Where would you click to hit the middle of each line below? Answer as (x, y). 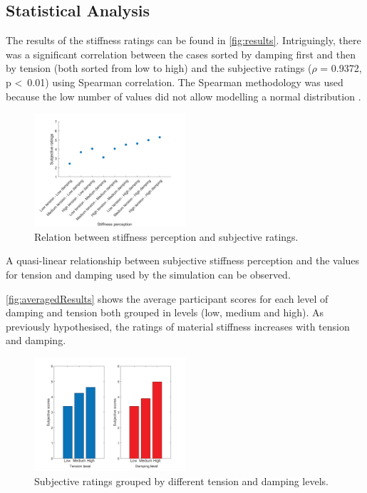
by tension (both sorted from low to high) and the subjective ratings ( (159, 68)
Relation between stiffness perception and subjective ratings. (166, 236)
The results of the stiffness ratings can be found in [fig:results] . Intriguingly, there (183, 40)
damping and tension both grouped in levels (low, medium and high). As (165, 312)
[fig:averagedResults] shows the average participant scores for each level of (167, 298)
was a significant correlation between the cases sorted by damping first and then (181, 54)
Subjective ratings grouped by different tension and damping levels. (181, 481)
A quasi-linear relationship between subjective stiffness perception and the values (183, 260)
